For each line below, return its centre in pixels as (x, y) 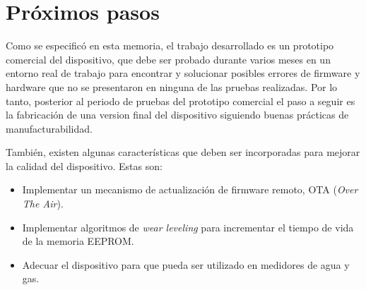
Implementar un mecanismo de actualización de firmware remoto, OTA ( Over (190, 189)
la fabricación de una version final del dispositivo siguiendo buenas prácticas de (177, 115)
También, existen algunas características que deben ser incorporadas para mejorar (183, 152)
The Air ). (43, 204)
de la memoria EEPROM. (78, 241)
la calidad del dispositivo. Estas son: (84, 165)
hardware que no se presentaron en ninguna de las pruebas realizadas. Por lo (172, 86)
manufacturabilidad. (49, 128)
